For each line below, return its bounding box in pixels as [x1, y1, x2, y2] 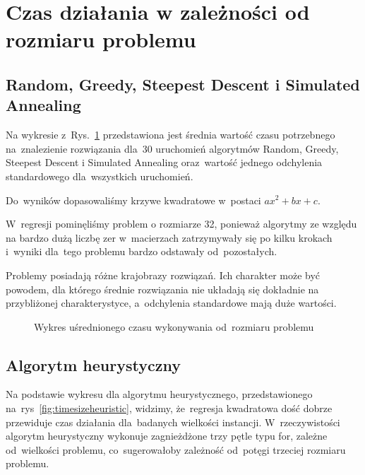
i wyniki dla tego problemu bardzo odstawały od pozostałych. [6, 244, 277, 259]
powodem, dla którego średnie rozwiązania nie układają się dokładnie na [6, 281, 319, 296]
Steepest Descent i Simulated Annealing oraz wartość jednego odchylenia [6, 155, 323, 170]
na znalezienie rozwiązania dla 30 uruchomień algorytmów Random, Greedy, [6, 141, 339, 156]
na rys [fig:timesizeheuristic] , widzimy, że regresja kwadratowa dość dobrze [6, 401, 333, 416]
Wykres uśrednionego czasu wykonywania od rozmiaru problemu [34, 319, 314, 334]
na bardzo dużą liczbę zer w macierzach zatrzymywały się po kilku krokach [6, 230, 333, 245]
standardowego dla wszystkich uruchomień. [6, 168, 193, 183]
